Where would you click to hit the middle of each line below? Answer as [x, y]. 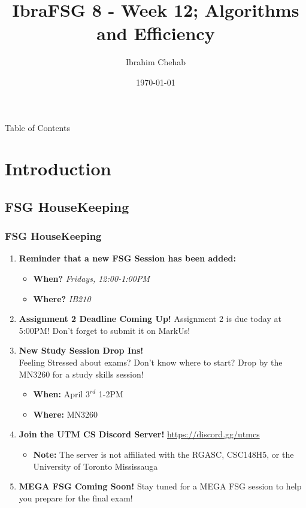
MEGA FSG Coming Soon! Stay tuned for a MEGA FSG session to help [160, 486]
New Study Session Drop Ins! [81, 350]
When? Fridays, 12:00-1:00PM [91, 279]
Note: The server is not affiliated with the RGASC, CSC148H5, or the [163, 454]
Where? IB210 [62, 298]
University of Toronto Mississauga [96, 466]
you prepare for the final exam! [76, 498]
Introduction [58, 168]
